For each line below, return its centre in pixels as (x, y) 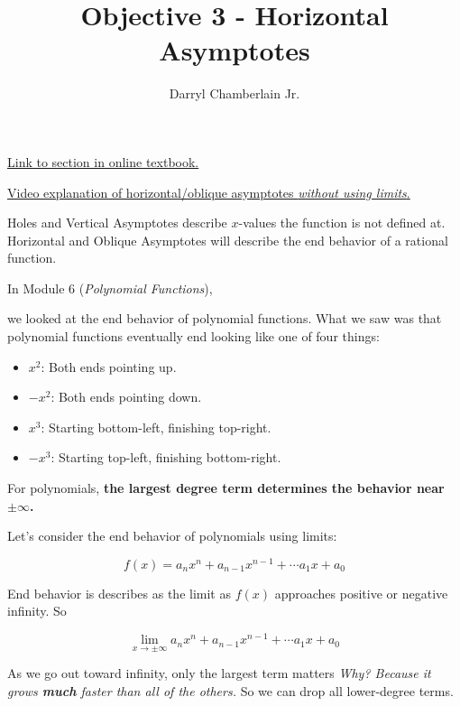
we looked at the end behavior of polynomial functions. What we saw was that (225, 318)
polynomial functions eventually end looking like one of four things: (193, 336)
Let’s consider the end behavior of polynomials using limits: (172, 536)
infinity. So (37, 611)
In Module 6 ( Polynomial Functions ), (110, 288)
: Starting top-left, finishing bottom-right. (166, 457)
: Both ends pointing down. (126, 397)
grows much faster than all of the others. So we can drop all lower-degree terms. (230, 690)
